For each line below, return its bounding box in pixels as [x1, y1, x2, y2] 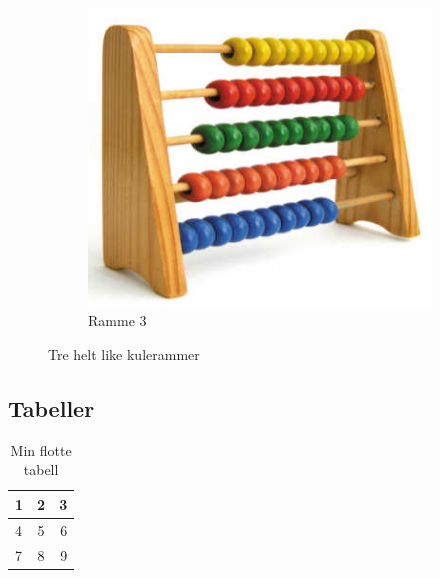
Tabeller [8, 392, 95, 423]
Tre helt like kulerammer [48, 343, 200, 364]
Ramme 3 [88, 310, 147, 331]
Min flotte [10, 439, 72, 460]
